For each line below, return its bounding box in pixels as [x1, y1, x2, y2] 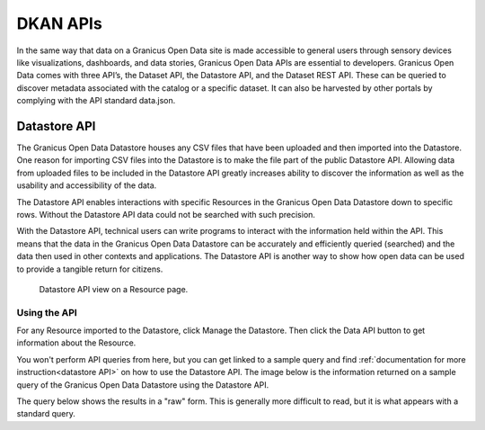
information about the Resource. [16, 337, 137, 348]
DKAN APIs [16, 13, 102, 33]
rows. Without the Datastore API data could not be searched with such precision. [16, 209, 316, 219]
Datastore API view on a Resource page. [39, 283, 189, 294]
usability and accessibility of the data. [16, 180, 157, 191]
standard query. [16, 408, 75, 419]
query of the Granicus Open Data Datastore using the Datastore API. [16, 379, 269, 390]
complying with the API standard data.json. [16, 95, 176, 106]
